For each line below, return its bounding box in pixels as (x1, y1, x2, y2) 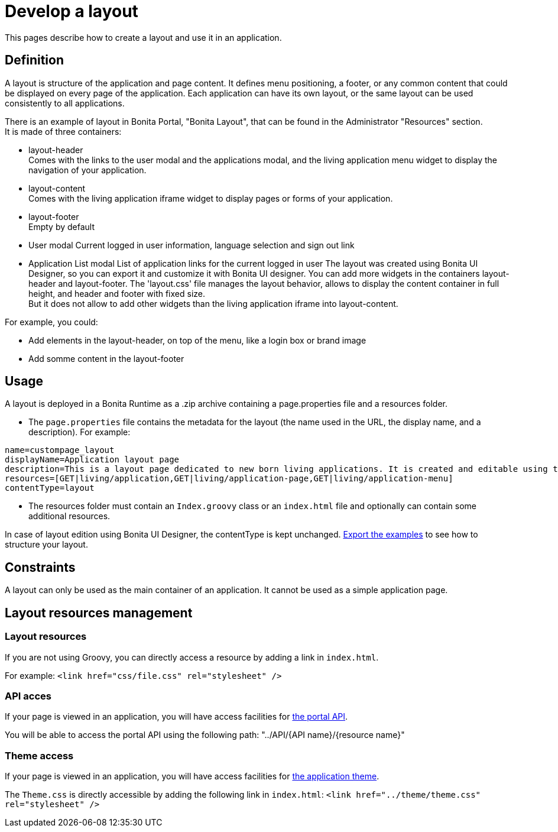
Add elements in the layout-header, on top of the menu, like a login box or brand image (28, 335, 366, 345)
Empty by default (28, 221, 95, 232)
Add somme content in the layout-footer (28, 353, 184, 364)
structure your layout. (5, 539, 88, 550)
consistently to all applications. (5, 98, 125, 108)
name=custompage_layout (5, 445, 115, 455)
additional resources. (28, 511, 111, 522)
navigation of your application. (28, 164, 147, 175)
